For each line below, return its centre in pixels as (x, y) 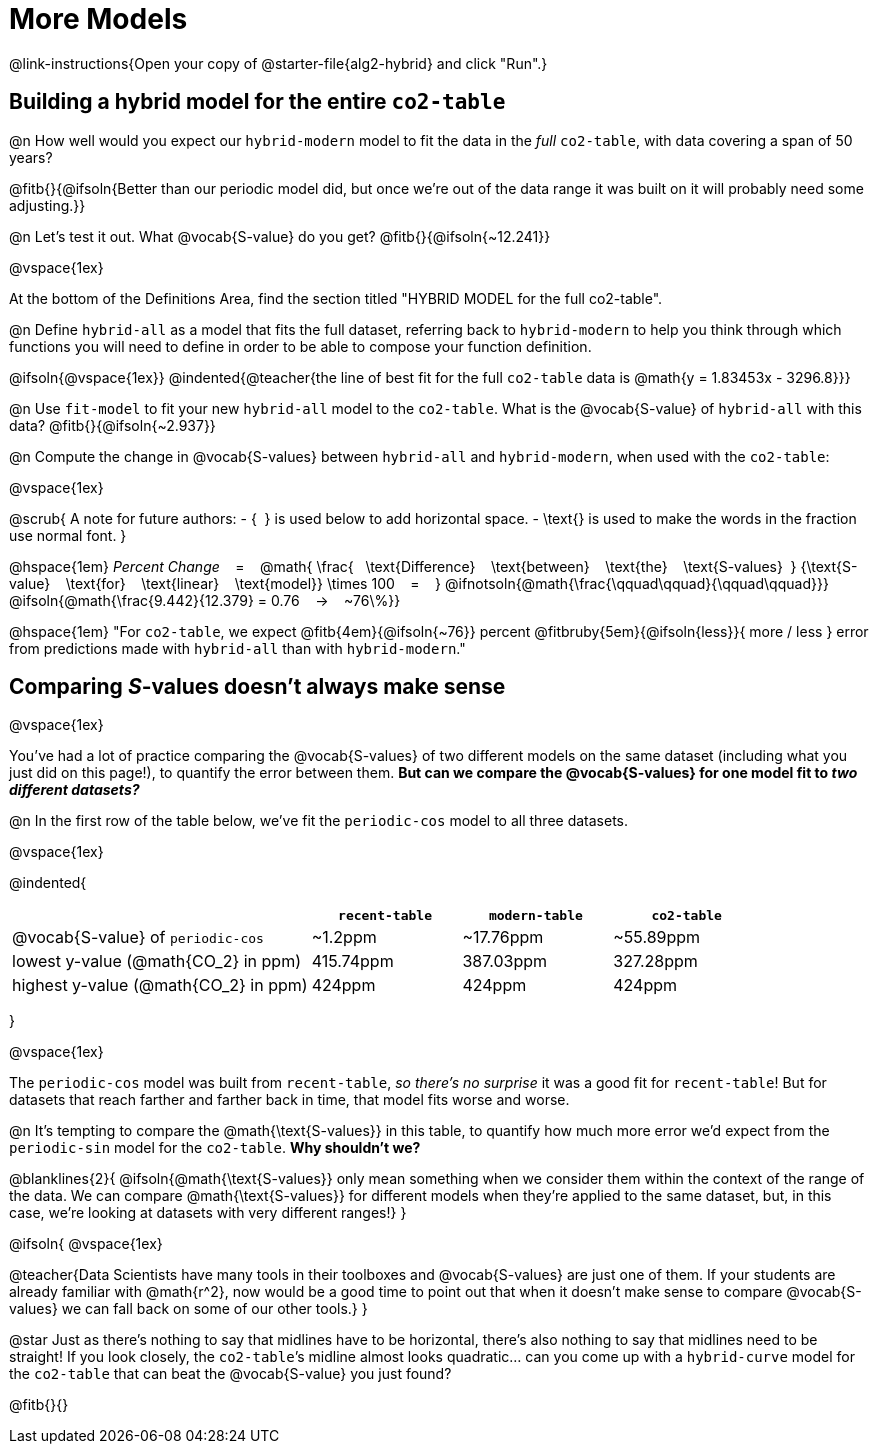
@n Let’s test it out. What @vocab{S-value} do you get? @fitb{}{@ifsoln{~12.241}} (280, 236)
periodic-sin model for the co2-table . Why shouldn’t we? (215, 1148)
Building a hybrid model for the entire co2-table (257, 102)
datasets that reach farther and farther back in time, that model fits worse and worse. (289, 1100)
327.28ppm (655, 961)
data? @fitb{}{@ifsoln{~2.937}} (112, 425)
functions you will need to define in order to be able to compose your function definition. (300, 346)
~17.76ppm (503, 937)
